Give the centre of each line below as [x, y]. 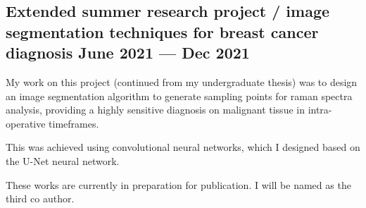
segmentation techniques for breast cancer [162, 31]
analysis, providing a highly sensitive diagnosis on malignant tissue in [155, 110]
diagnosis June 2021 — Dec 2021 [128, 53]
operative [26, 123]
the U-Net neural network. [63, 160]
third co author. [40, 198]
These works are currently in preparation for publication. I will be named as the [178, 184]
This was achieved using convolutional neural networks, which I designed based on [183, 147]
